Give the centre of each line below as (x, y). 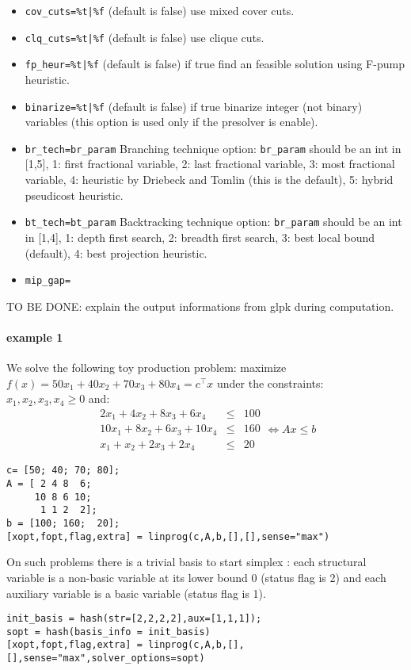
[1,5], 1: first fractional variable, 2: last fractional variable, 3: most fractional (210, 164)
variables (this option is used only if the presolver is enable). (171, 122)
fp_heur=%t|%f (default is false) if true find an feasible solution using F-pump (215, 64)
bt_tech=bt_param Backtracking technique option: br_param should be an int (213, 222)
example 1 (35, 337)
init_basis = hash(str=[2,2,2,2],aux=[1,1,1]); (134, 619)
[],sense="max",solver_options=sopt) (106, 659)
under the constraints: (270, 383)
